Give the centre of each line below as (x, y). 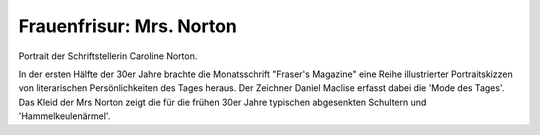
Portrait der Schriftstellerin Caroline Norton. (108, 56)
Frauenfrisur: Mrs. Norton (127, 26)
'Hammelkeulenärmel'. (64, 116)
